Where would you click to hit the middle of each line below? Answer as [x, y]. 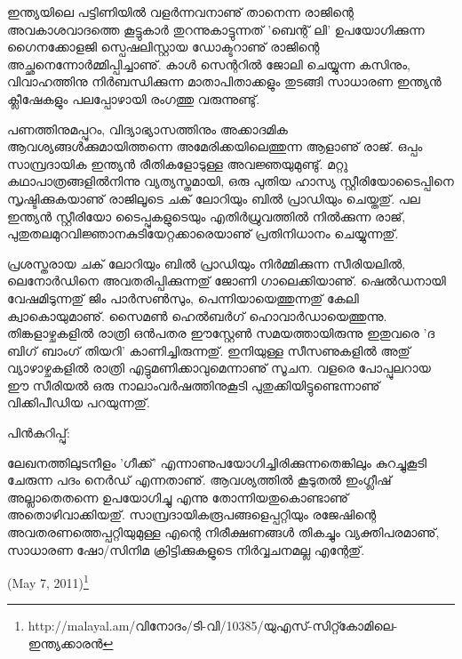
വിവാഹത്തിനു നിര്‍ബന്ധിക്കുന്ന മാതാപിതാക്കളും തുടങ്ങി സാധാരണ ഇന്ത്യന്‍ [224, 81]
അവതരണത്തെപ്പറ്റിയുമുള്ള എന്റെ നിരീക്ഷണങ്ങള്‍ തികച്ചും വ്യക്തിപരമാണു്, [223, 532]
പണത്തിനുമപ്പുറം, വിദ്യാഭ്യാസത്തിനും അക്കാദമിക [147, 129]
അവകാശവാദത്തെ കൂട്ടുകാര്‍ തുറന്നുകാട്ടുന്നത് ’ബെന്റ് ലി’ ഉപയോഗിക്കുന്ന [216, 29]
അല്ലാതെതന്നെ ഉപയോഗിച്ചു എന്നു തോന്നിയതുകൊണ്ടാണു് [178, 497]
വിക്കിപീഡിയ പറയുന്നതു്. [79, 402]
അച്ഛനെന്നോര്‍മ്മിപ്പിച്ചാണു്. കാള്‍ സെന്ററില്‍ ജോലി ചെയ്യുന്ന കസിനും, [209, 64]
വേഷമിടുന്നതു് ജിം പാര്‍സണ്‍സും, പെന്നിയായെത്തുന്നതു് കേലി [183, 297]
